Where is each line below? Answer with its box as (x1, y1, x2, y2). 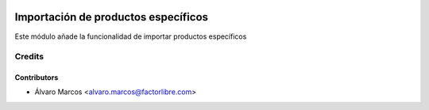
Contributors (14, 73, 59, 82)
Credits (14, 51, 44, 63)
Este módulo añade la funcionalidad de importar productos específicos (14, 32, 247, 41)
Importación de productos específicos (14, 10, 209, 24)
